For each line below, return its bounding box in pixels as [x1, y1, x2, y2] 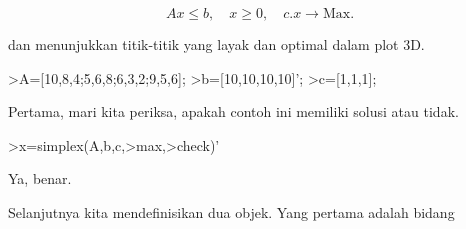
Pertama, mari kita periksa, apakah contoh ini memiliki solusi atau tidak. [8, 101, 459, 122]
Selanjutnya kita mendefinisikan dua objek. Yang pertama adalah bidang [8, 201, 455, 222]
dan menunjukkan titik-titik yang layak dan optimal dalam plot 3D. [8, 34, 425, 54]
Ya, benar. [8, 168, 72, 189]
